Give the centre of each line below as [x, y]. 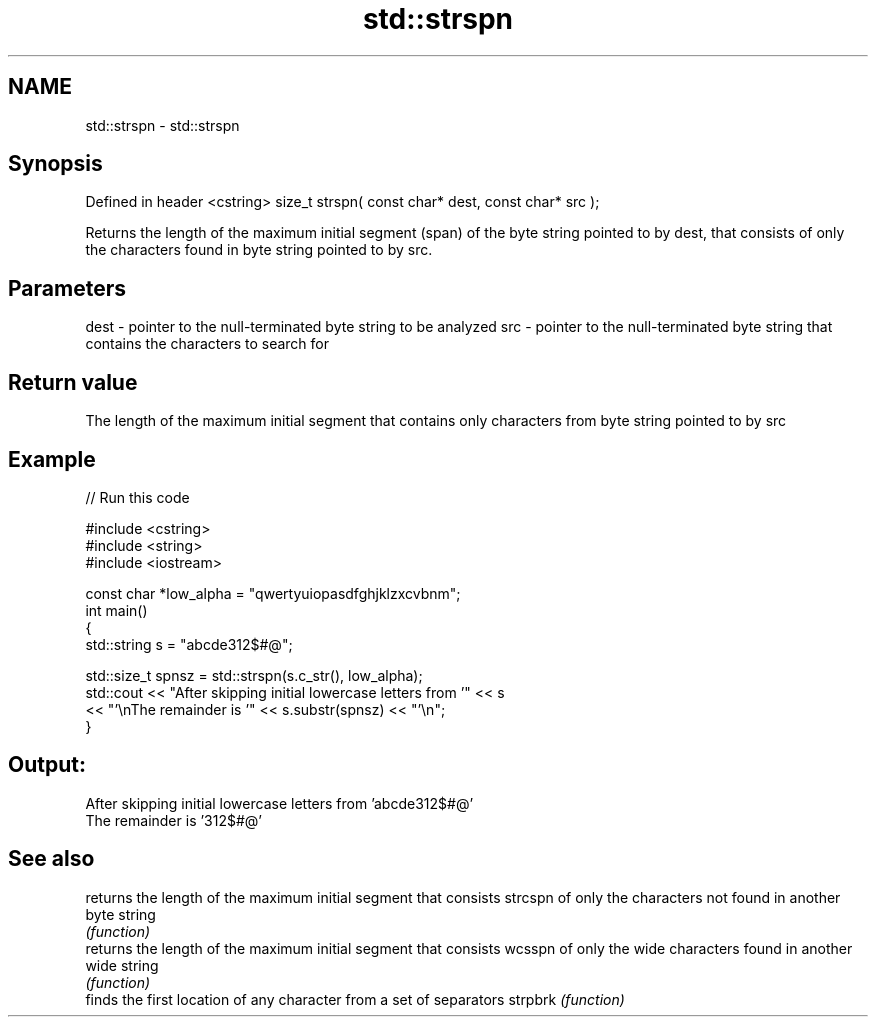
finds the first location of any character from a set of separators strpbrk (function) [355, 999]
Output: [47, 765]
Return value [73, 382]
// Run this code [137, 497]
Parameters [67, 288]
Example [52, 459]
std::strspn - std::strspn [162, 125]
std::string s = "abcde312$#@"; [189, 644]
